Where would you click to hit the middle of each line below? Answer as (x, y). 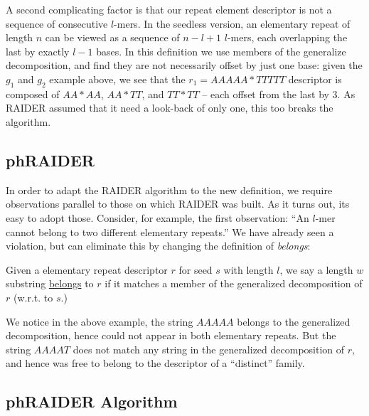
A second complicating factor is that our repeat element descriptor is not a (169, 9)
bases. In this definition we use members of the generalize (221, 51)
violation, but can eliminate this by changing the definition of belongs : (158, 246)
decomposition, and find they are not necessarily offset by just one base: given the (184, 65)
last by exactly (38, 51)
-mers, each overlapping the (287, 37)
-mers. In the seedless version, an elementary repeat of (232, 23)
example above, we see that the (117, 79)
